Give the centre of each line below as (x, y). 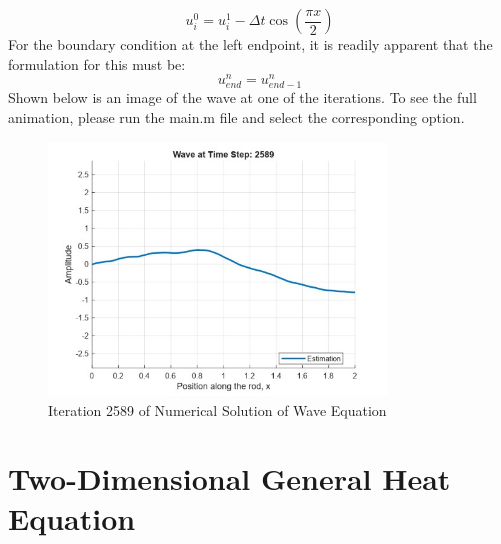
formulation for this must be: (97, 63)
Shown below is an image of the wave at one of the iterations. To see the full (242, 97)
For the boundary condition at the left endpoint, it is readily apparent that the (250, 44)
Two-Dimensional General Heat (229, 478)
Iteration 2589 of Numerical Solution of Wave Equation (217, 409)
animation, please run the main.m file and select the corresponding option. (236, 117)
